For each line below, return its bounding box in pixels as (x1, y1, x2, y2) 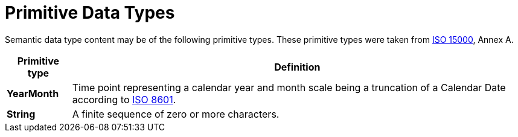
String (7, 107, 36, 120)
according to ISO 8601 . (72, 93, 176, 106)
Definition (274, 60, 321, 73)
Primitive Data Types (5, 2, 175, 23)
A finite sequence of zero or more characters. (72, 107, 280, 120)
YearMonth (7, 87, 59, 100)
